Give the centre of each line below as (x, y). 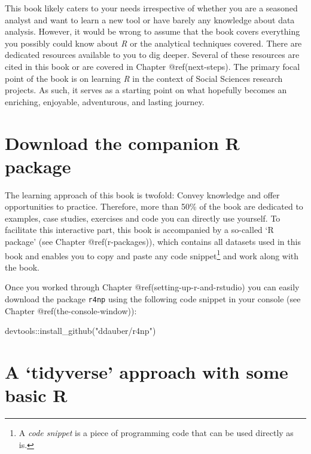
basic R (36, 395)
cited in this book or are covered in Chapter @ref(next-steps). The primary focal (153, 66)
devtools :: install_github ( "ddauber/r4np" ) (80, 331)
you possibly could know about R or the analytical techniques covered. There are (153, 43)
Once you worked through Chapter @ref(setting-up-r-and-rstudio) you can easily (152, 287)
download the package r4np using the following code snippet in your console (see (153, 299)
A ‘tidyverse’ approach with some (147, 372)
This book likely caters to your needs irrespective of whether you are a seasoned (151, 8)
